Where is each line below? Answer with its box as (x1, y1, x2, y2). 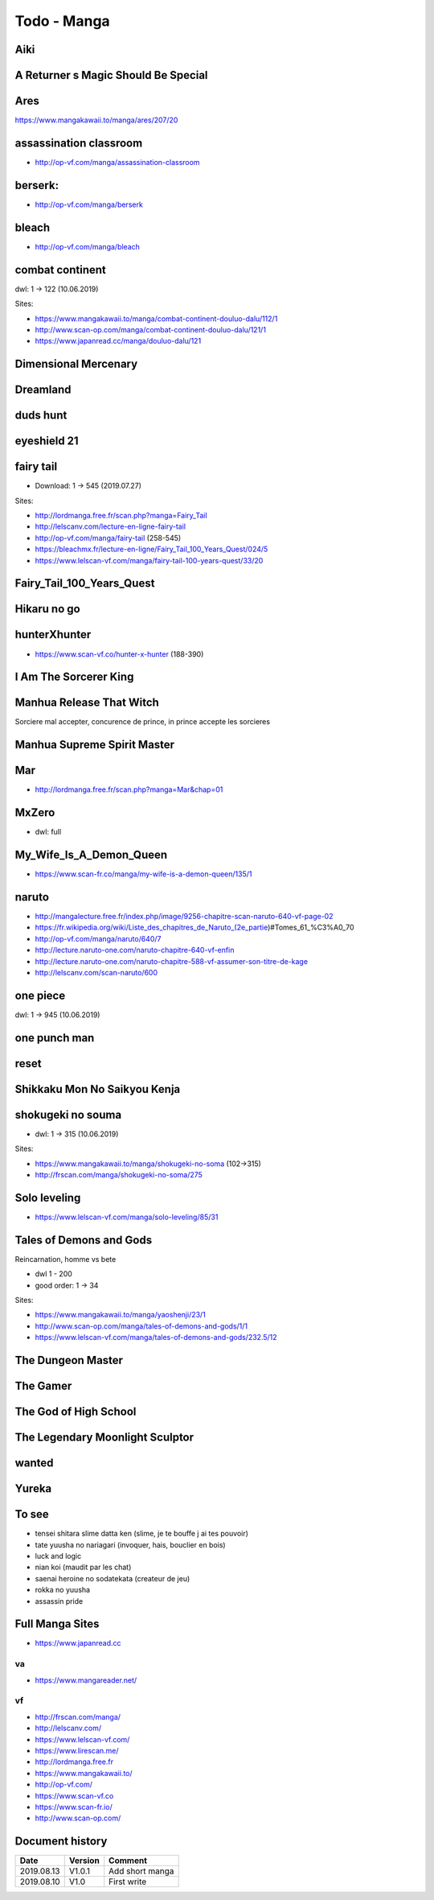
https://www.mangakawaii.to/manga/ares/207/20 (14, 115, 178, 125)
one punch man (14, 1031, 95, 1045)
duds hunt (14, 409, 68, 422)
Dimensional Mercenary (14, 357, 138, 371)
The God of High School (14, 1405, 137, 1419)
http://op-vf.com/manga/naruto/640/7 (35, 934, 162, 943)
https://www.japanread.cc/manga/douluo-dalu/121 (35, 336, 202, 346)
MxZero (14, 806, 55, 820)
